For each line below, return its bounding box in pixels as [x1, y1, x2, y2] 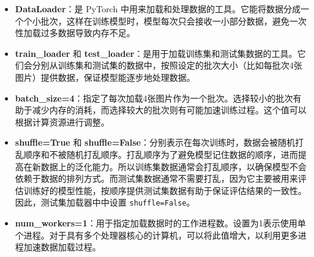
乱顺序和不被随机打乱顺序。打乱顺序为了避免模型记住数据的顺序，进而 [15, 147, 298, 160]
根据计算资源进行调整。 [15, 115, 110, 128]
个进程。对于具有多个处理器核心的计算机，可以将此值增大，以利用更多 [15, 228, 298, 241]
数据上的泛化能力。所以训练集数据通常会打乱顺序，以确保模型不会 [40, 160, 307, 173]
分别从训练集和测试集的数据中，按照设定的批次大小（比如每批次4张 [32, 59, 302, 72]
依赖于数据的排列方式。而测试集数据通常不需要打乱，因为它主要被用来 [15, 172, 298, 185]
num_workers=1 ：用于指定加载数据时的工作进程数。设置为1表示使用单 [15, 216, 306, 229]
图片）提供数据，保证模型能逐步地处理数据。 [15, 70, 195, 83]
